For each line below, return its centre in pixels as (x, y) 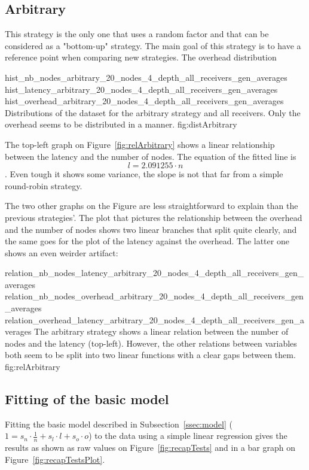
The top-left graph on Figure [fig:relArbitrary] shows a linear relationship (140, 144)
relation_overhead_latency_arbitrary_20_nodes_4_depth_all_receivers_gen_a (154, 319)
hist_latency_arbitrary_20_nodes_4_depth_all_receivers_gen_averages (141, 89)
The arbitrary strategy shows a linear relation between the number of (161, 331)
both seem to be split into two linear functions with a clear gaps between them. (150, 355)
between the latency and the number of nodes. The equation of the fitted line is (151, 156)
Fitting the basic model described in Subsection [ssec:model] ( (119, 424)
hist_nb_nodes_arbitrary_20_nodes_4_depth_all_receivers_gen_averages (146, 77)
